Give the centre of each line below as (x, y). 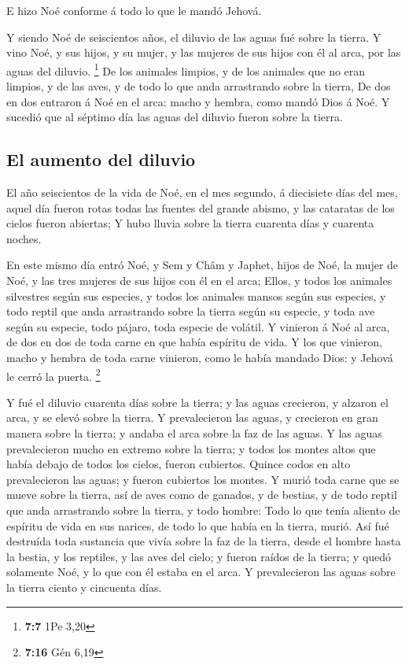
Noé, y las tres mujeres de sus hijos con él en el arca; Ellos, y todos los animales (199, 280)
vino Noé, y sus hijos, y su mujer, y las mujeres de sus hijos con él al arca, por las (204, 52)
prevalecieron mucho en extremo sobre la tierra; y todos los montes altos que (191, 448)
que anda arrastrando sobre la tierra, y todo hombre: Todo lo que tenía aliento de (203, 510)
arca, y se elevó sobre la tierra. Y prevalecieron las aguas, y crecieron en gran (192, 417)
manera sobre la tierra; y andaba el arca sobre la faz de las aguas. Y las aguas (194, 432)
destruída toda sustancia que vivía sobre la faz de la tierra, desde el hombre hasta (204, 541)
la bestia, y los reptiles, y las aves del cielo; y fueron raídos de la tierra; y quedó (199, 556)
